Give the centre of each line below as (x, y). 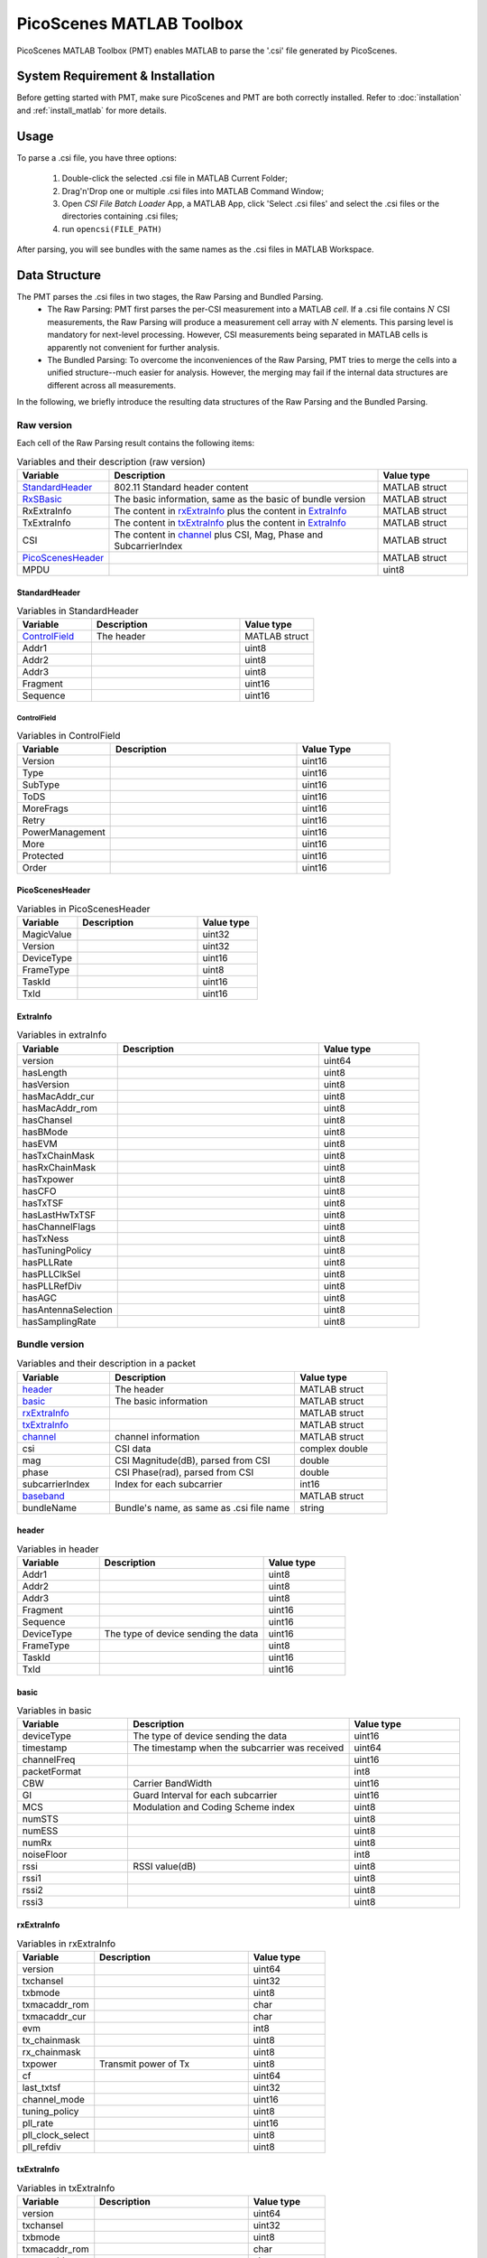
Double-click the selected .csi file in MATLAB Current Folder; (175, 178)
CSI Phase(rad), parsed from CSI (184, 1472)
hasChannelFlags (59, 1227)
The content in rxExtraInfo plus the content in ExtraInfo (230, 511)
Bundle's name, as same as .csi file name (202, 1507)
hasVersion (46, 1084)
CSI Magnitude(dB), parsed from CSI (192, 1460)
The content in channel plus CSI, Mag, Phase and (219, 535)
